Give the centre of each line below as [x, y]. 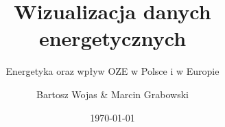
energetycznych [113, 38]
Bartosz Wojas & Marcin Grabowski [113, 94]
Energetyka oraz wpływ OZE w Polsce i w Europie [113, 71]
